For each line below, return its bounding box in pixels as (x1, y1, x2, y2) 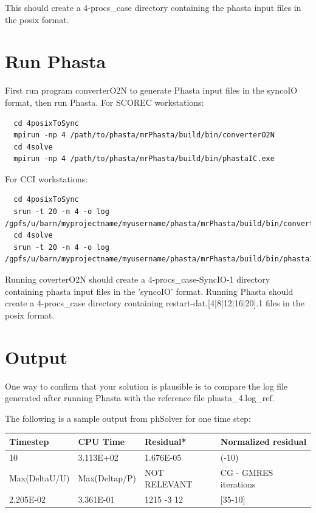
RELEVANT (145, 478, 193, 491)
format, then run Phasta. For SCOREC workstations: (5, 95, 204, 108)
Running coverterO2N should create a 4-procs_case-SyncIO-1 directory (5, 273, 270, 286)
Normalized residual (220, 435, 307, 447)
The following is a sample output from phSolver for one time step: (5, 411, 251, 424)
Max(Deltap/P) (78, 472, 137, 484)
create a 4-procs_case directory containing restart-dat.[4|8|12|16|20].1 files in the (5, 297, 304, 309)
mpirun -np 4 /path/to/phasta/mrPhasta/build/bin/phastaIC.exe (13, 154, 275, 164)
